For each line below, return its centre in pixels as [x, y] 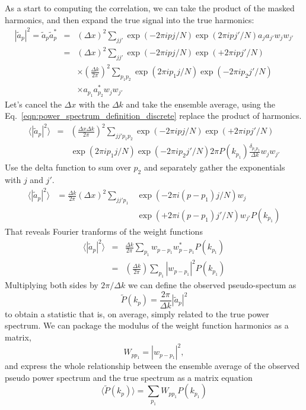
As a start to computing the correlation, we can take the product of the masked [150, 8]
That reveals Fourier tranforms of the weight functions [104, 231]
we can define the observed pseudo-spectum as [212, 285]
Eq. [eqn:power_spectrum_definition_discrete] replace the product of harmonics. [153, 116]
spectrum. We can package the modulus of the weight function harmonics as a [147, 325]
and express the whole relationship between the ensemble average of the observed [152, 366]
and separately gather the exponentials [214, 167]
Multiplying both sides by [52, 285]
